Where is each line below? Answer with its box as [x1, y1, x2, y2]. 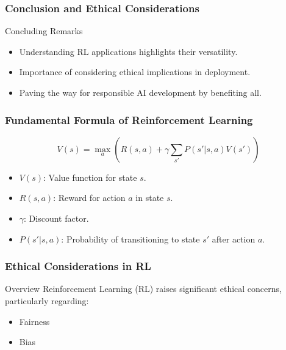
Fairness [19, 315, 50, 327]
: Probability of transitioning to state [61, 232, 200, 245]
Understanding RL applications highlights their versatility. [19, 45, 238, 57]
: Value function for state [43, 170, 137, 183]
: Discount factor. [24, 212, 89, 224]
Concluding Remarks [5, 24, 83, 37]
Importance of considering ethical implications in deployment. [19, 65, 251, 78]
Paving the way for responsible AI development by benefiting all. [19, 86, 262, 98]
